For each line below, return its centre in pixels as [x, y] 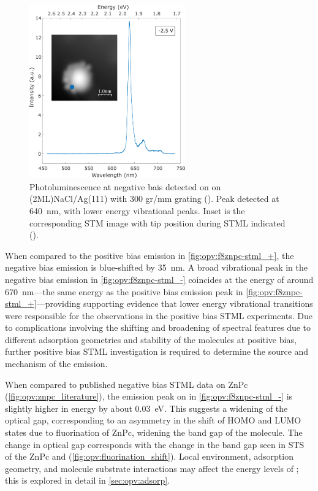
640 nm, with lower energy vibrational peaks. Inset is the [137, 210]
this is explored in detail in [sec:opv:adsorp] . [88, 480]
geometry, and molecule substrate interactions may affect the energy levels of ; [152, 468]
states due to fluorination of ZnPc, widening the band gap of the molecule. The [154, 432]
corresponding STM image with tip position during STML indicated [157, 222]
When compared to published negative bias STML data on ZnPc [127, 384]
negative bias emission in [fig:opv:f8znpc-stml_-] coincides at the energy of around [159, 279]
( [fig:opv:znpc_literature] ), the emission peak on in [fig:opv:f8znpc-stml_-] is [149, 396]
